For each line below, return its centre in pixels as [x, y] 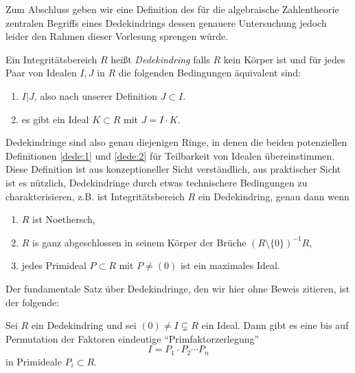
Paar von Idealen [41, 73]
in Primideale [34, 361]
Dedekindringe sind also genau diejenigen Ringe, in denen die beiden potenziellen [176, 142]
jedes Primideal [54, 265]
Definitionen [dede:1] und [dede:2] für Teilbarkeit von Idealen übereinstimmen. [170, 155]
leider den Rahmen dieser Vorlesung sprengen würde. [117, 36]
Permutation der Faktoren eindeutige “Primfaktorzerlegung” [133, 338]
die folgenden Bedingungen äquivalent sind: [209, 73]
